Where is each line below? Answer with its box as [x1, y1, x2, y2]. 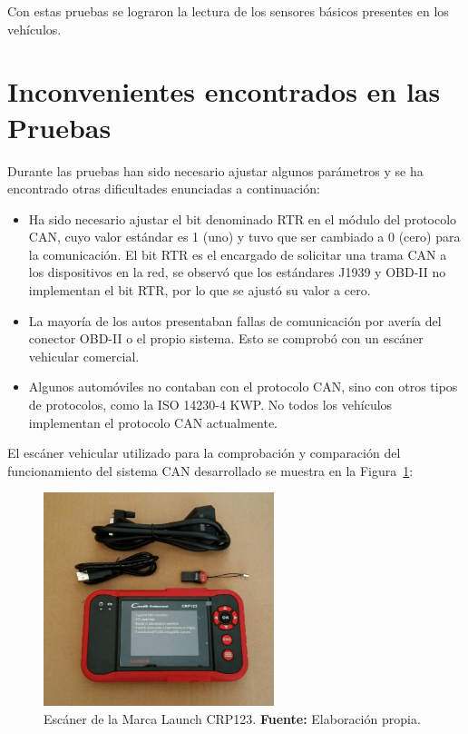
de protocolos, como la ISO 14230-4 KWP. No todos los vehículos [28, 395, 393, 414]
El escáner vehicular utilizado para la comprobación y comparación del [7, 443, 401, 462]
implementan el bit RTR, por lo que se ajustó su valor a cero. [28, 281, 371, 300]
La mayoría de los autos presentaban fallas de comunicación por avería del [28, 311, 442, 330]
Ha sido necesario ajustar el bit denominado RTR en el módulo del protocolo [28, 209, 457, 228]
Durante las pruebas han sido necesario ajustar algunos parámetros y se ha [7, 161, 424, 180]
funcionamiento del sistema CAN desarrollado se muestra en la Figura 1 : [7, 461, 414, 480]
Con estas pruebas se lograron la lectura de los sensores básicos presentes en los [7, 2, 449, 20]
